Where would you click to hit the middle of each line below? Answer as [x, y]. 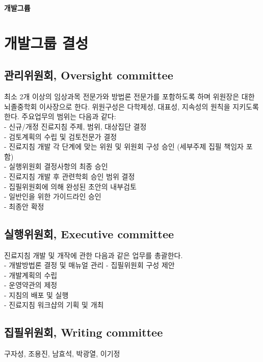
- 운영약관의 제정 [31, 285]
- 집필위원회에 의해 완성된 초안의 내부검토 [70, 186]
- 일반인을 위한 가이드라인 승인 [53, 196]
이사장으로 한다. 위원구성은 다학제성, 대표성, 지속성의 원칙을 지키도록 [149, 106]
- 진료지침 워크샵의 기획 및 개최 [54, 305]
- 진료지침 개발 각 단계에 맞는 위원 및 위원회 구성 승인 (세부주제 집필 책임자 [124, 146]
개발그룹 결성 [46, 43]
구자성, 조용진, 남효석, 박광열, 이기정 [62, 354]
